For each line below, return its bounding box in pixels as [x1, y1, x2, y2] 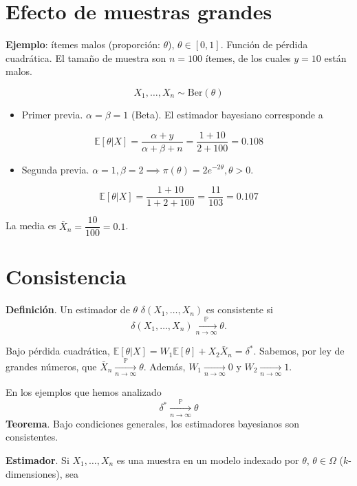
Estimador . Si [6, 452, 69, 467]
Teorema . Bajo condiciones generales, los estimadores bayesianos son [6, 416, 299, 430]
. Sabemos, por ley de [253, 344, 345, 358]
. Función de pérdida [220, 37, 308, 52]
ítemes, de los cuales [205, 50, 291, 65]
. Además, [143, 359, 186, 373]
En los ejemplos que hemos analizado [6, 384, 162, 399]
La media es [6, 218, 56, 233]
